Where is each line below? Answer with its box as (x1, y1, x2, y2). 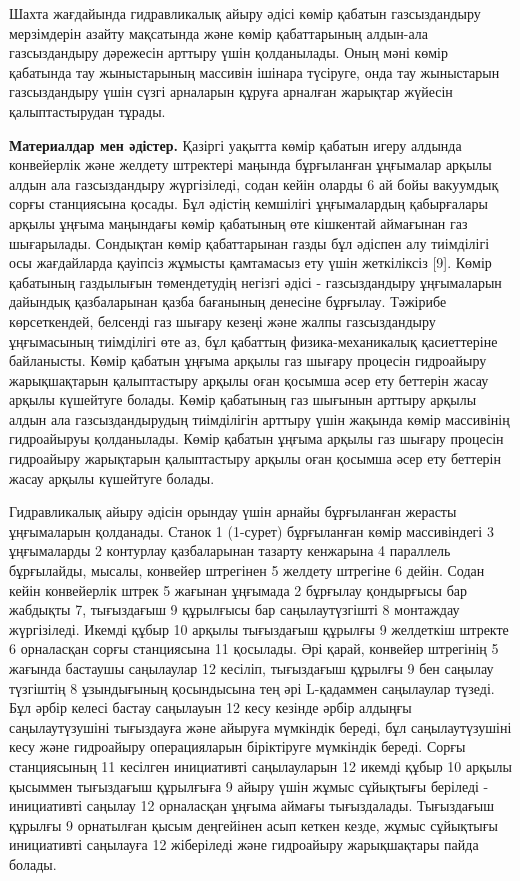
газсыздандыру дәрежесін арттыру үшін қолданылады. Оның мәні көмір (9, 42, 449, 63)
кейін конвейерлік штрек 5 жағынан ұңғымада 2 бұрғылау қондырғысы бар (9, 579, 467, 600)
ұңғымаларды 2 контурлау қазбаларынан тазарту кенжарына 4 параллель (9, 540, 451, 561)
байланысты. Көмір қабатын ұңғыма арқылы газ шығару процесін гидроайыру (9, 350, 487, 371)
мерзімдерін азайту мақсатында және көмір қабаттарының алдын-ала (9, 22, 429, 43)
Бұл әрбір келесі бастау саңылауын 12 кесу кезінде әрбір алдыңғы (9, 697, 412, 718)
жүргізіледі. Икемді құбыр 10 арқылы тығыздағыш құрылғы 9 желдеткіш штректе (9, 618, 509, 639)
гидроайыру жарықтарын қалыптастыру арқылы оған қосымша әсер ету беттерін (9, 448, 501, 469)
